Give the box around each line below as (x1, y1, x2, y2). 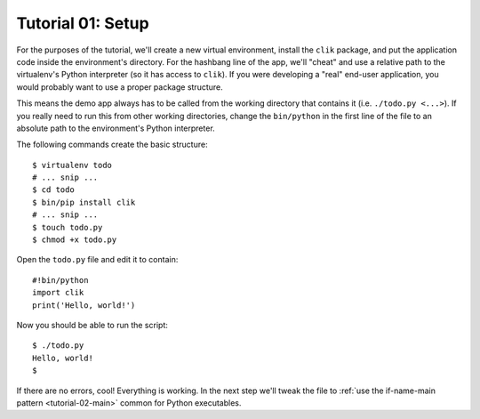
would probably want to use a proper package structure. (16, 81, 223, 93)
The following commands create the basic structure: (16, 139, 208, 150)
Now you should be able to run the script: (16, 319, 168, 330)
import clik (32, 287, 84, 298)
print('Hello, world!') (32, 300, 136, 310)
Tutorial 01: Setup (16, 13, 150, 33)
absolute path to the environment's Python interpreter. (16, 123, 215, 133)
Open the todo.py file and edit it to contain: (16, 254, 179, 265)
